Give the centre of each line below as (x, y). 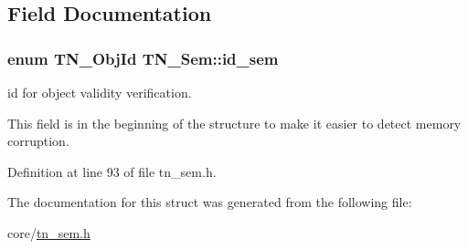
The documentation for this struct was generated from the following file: (210, 202)
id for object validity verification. (100, 92)
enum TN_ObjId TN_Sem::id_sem (143, 58)
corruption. (38, 141)
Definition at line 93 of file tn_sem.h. (112, 171)
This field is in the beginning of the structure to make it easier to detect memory (234, 123)
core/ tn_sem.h (49, 232)
